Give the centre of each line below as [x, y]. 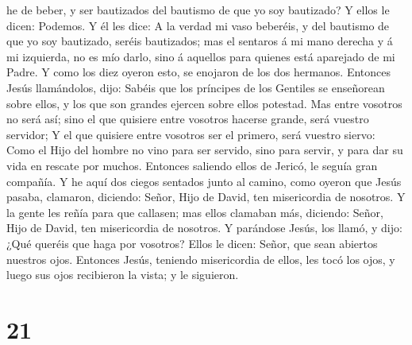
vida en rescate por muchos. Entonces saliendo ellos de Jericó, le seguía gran [192, 165]
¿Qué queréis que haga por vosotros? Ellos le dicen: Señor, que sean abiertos [192, 243]
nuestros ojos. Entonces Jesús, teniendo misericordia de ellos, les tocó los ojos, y [201, 259]
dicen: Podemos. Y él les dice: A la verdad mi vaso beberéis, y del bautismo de [198, 25]
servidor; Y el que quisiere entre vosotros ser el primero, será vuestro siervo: [191, 134]
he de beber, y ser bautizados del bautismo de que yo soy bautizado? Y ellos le [198, 10]
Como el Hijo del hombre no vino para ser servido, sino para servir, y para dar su [205, 150]
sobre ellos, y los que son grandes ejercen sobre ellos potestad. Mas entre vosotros [204, 103]
